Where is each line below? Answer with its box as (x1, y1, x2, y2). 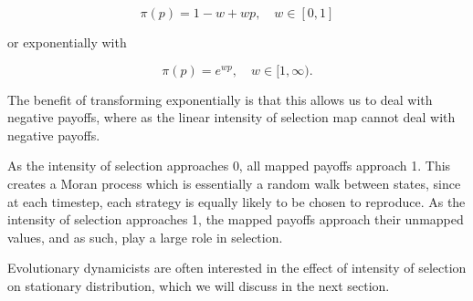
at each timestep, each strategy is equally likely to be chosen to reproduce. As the (7, 192, 466, 211)
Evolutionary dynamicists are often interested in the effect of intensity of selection (7, 258, 467, 277)
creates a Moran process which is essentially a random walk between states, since (7, 173, 461, 192)
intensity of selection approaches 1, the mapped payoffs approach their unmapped (7, 210, 464, 229)
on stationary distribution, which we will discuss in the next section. (7, 275, 390, 295)
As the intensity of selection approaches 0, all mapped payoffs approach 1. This (7, 156, 451, 175)
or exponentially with (7, 33, 127, 51)
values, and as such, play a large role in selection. (7, 227, 283, 246)
